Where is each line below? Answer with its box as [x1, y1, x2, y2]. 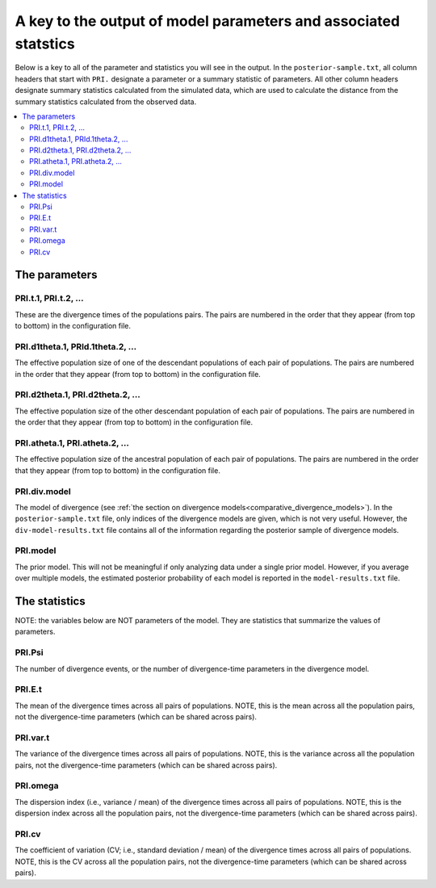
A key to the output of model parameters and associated [15, 12, 400, 30]
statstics [15, 35, 76, 52]
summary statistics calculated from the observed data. [15, 97, 197, 107]
